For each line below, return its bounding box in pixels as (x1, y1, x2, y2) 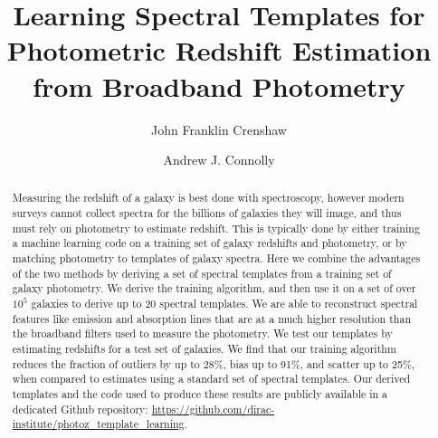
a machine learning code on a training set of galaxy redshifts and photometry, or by (12, 235, 407, 251)
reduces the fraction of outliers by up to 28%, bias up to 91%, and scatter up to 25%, (12, 356, 415, 371)
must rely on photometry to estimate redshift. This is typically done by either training (12, 220, 420, 235)
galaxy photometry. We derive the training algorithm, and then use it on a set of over (12, 281, 416, 296)
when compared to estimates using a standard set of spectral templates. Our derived (12, 371, 411, 386)
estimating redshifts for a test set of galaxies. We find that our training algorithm (12, 341, 396, 357)
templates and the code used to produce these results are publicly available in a (12, 386, 388, 402)
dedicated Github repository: (12, 401, 148, 416)
